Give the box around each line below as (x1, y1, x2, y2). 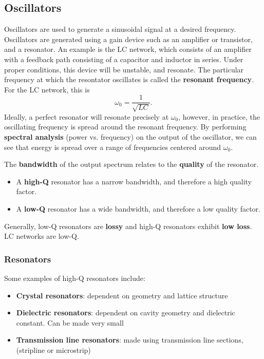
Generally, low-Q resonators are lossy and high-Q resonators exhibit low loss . (4, 220, 252, 231)
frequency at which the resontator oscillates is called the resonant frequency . (4, 74, 254, 85)
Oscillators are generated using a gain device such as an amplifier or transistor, (4, 33, 253, 44)
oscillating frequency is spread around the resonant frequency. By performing (4, 121, 247, 132)
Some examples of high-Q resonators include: (4, 272, 145, 283)
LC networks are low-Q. (4, 231, 79, 241)
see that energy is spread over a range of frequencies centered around (4, 141, 221, 152)
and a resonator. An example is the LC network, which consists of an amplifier (4, 44, 252, 54)
